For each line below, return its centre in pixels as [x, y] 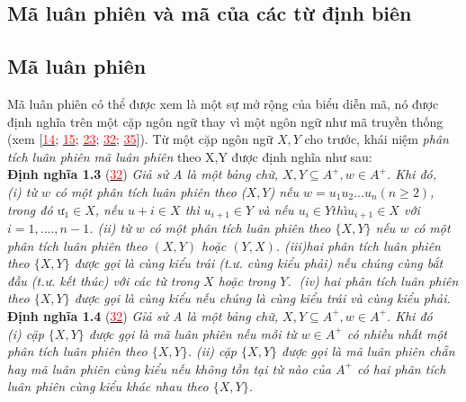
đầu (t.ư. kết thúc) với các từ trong [103, 280]
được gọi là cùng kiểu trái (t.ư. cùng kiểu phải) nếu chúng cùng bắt [259, 263]
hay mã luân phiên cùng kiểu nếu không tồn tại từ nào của [169, 368]
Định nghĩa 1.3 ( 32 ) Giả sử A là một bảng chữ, [143, 174]
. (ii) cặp [212, 351]
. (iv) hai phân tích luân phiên [373, 280]
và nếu [276, 209]
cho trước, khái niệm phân [376, 139]
